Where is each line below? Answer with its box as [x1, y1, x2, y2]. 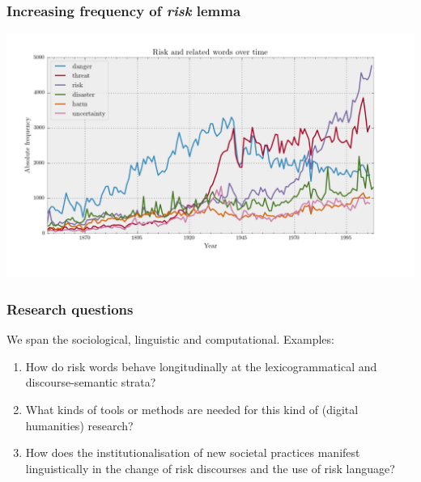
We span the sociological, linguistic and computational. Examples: [6, 331, 334, 348]
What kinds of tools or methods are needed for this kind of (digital [25, 401, 359, 418]
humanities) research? [25, 416, 134, 433]
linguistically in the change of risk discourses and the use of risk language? [25, 459, 395, 476]
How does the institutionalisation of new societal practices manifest [25, 444, 360, 461]
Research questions [6, 298, 134, 319]
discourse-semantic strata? [25, 374, 156, 391]
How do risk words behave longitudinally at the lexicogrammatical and [25, 357, 377, 374]
